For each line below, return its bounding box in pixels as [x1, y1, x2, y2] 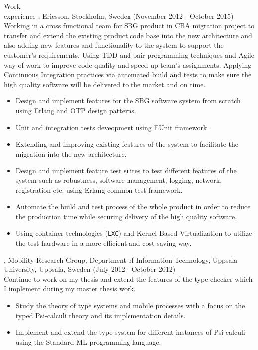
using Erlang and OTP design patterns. [15, 105, 136, 115]
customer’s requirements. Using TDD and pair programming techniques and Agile [4, 49, 254, 60]
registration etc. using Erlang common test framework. [15, 184, 183, 195]
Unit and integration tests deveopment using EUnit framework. [15, 122, 209, 132]
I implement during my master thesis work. [4, 283, 136, 294]
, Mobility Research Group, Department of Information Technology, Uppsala [4, 254, 238, 264]
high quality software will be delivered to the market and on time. [4, 79, 206, 89]
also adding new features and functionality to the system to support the [4, 40, 224, 50]
